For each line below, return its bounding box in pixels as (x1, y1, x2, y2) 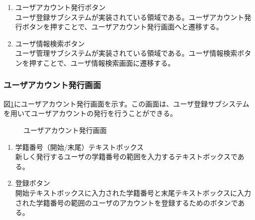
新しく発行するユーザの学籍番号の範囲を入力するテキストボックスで (15, 151, 238, 162)
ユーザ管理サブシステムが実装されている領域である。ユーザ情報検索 (15, 48, 238, 58)
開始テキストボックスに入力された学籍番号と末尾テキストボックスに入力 (15, 187, 252, 198)
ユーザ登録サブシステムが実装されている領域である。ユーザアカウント (15, 11, 245, 22)
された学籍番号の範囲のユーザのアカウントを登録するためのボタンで (15, 197, 238, 208)
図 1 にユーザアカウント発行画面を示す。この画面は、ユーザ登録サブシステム (3, 98, 250, 109)
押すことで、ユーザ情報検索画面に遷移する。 (29, 57, 175, 68)
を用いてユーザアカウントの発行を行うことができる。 (3, 108, 177, 118)
